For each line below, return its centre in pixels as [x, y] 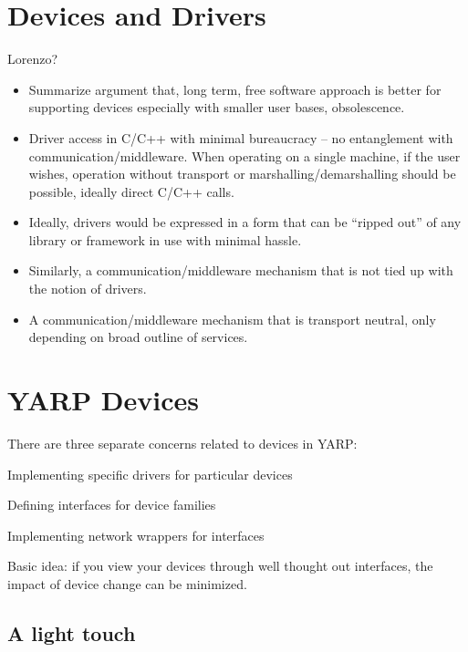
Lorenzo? [33, 59]
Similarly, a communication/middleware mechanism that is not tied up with [241, 270]
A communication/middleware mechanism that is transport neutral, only [232, 319]
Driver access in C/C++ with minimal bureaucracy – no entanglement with [241, 137]
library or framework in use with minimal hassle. [165, 239]
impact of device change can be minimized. [127, 583]
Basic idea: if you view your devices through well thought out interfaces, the [220, 566]
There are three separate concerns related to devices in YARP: [182, 443]
